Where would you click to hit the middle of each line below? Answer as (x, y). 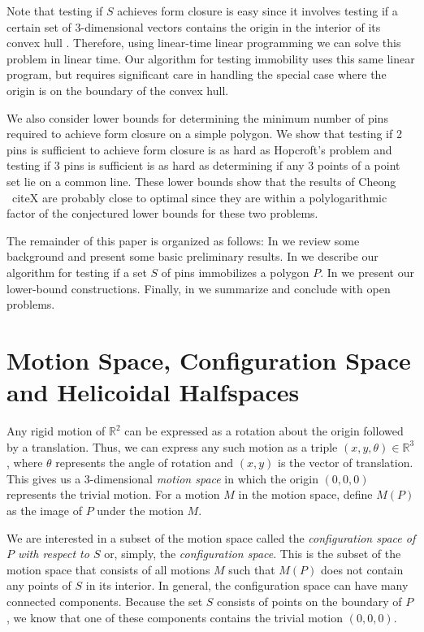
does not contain (362, 569)
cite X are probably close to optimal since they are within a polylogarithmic (199, 197)
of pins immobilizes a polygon (235, 272)
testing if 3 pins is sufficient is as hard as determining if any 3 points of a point (203, 165)
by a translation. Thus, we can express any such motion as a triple (172, 446)
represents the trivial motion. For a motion (113, 494)
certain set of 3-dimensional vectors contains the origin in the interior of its (194, 26)
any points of (39, 585)
